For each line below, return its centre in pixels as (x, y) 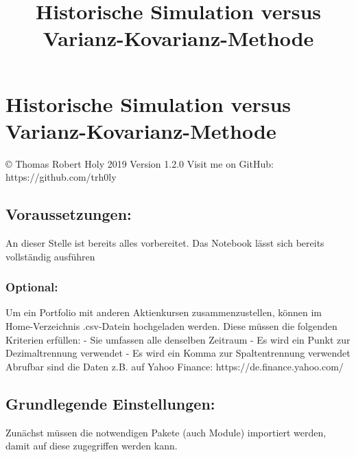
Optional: (32, 287)
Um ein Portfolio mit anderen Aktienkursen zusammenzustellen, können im (164, 312)
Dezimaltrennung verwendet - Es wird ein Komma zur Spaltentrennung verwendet (178, 353)
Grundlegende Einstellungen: (110, 403)
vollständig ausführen (50, 256)
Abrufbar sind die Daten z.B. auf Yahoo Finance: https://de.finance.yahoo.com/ (175, 366)
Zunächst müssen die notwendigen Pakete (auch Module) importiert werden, (166, 432)
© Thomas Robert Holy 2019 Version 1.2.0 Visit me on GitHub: (140, 163)
